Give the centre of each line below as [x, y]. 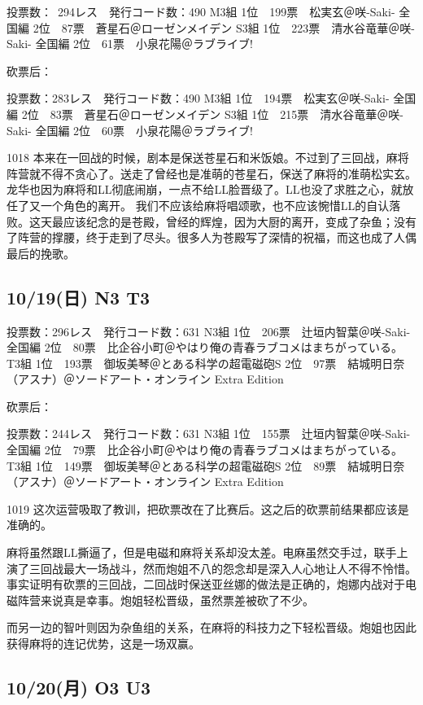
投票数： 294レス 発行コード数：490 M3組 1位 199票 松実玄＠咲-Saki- [201, 11]
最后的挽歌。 [41, 253]
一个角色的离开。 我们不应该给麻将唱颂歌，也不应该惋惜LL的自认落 [220, 205]
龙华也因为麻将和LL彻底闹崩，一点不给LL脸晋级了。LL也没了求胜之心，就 [205, 189]
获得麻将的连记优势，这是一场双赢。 [103, 644]
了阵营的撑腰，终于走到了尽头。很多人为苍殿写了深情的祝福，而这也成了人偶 [211, 237]
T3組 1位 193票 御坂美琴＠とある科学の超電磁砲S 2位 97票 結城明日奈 [206, 363]
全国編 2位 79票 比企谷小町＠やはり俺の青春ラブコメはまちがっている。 [205, 450]
